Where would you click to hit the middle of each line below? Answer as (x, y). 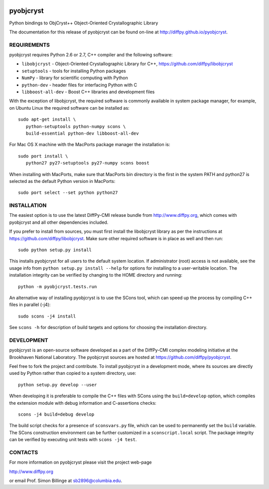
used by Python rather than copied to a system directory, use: (73, 373)
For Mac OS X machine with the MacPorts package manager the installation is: (90, 145)
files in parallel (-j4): (30, 305)
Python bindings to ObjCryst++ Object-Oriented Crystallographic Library (84, 23)
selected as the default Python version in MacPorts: (62, 181)
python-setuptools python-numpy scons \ (76, 126)
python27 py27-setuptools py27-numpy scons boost (87, 163)
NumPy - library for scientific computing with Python (75, 78)
